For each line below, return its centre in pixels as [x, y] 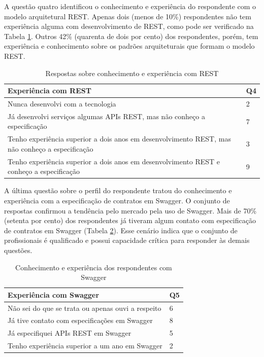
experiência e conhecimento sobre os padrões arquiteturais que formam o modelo [129, 46]
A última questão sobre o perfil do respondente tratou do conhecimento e [118, 190]
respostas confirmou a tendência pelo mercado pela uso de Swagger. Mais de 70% [130, 210]
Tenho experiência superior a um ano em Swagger [85, 346]
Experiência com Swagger [54, 294]
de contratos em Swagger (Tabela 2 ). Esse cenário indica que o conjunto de [121, 230]
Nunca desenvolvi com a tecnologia [62, 103]
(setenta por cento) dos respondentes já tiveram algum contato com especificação [130, 220]
